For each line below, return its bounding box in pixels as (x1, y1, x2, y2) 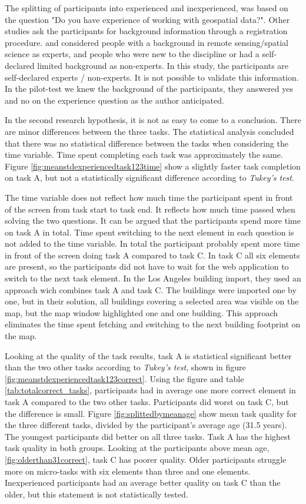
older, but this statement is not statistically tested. (5, 488, 188, 500)
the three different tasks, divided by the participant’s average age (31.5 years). (5, 419, 287, 431)
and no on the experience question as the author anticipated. (5, 94, 224, 106)
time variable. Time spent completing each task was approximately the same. (5, 148, 283, 161)
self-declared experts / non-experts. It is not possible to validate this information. (5, 71, 299, 83)
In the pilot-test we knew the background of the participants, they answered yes (5, 82, 294, 95)
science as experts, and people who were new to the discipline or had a (5, 48, 260, 60)
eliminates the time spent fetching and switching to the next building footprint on (5, 318, 301, 330)
